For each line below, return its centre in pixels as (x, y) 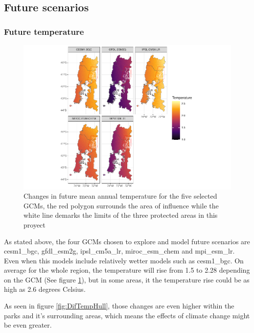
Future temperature (44, 31)
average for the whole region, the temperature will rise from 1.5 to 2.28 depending (127, 270)
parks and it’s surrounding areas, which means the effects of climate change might (127, 315)
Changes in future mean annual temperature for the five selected (120, 196)
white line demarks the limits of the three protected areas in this (121, 215)
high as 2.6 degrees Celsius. (45, 289)
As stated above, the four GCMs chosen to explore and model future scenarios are (127, 241)
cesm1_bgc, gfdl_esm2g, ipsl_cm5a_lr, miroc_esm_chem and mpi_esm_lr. (119, 251)
